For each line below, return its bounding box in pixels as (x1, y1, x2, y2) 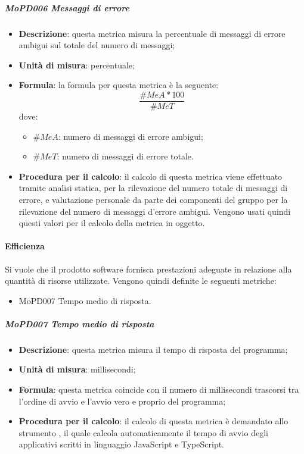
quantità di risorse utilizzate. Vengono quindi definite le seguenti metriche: (5, 274, 277, 287)
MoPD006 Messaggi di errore (5, 1, 129, 14)
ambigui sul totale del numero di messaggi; (18, 39, 175, 51)
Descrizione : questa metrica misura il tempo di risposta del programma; (18, 343, 288, 355)
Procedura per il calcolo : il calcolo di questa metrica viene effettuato (18, 170, 283, 182)
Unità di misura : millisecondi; (18, 363, 136, 375)
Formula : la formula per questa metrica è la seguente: (18, 79, 219, 91)
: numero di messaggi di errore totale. (57, 150, 194, 162)
